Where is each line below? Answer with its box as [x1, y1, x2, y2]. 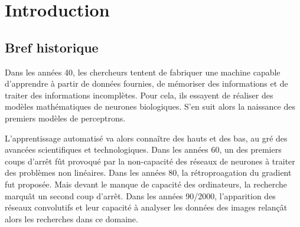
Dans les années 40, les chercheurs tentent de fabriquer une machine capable [5, 65, 281, 78]
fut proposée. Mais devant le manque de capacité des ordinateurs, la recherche [5, 177, 288, 190]
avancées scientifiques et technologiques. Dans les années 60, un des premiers [5, 143, 282, 156]
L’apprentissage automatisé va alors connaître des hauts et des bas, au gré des [5, 131, 288, 144]
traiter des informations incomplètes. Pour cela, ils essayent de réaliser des [5, 88, 273, 101]
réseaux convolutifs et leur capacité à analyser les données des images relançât [5, 201, 288, 213]
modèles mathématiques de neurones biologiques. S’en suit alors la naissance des [5, 100, 295, 113]
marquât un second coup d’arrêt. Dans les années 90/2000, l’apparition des [5, 189, 276, 202]
